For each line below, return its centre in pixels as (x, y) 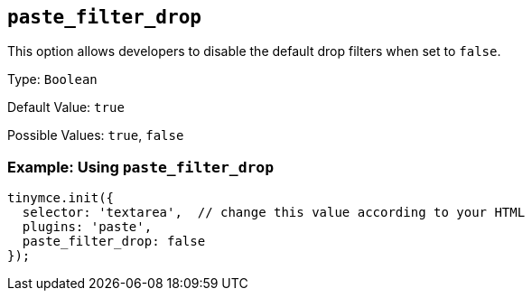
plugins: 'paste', (87, 227)
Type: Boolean (52, 79)
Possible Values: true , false (96, 135)
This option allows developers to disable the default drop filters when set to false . (254, 51)
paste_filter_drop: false (114, 242)
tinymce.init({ (61, 198)
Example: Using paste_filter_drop (141, 167)
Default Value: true (66, 107)
